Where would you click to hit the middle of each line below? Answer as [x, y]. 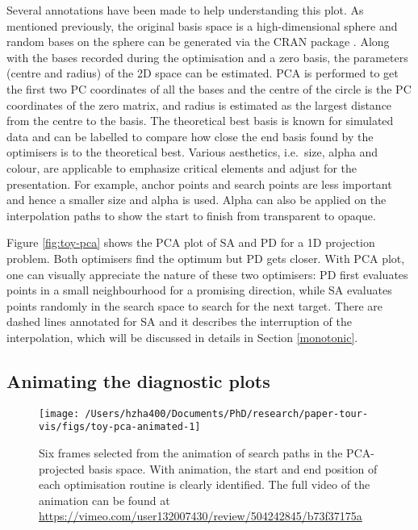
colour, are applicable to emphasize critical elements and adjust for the [182, 167]
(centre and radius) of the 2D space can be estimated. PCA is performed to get [203, 73]
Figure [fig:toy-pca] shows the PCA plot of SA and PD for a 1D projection [191, 242]
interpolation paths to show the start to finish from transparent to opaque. [191, 215]
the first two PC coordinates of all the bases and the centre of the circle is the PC [209, 88]
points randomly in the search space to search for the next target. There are [195, 305]
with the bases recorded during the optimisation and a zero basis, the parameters [207, 57]
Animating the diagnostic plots [138, 380]
